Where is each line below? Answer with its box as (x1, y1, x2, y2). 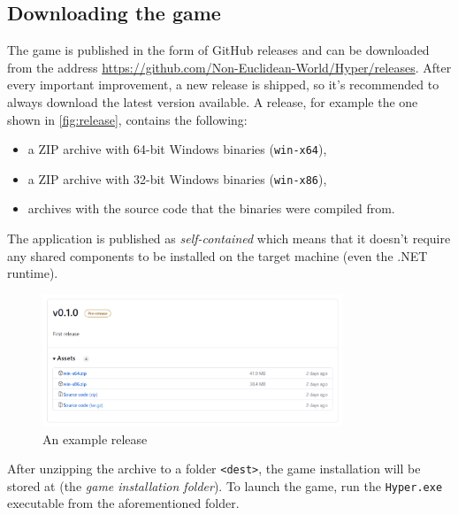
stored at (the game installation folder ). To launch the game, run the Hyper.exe (7, 476, 443, 495)
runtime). (7, 264, 58, 282)
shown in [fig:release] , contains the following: (7, 110, 248, 128)
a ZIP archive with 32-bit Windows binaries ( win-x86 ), (27, 169, 327, 188)
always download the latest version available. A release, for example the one (7, 92, 418, 111)
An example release (42, 429, 148, 448)
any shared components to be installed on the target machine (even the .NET (7, 246, 428, 265)
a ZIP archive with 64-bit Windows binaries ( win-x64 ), (27, 140, 327, 158)
